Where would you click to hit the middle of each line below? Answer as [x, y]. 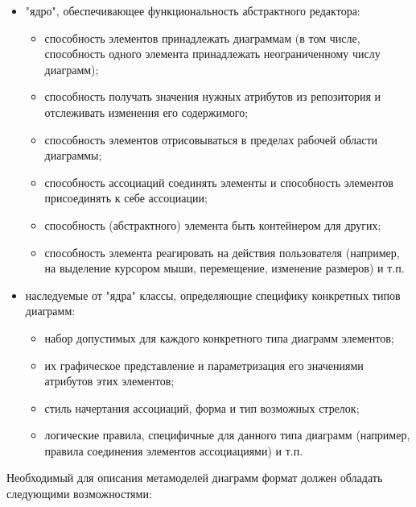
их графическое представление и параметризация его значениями [204, 365]
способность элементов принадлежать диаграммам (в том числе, [202, 37]
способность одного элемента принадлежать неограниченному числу [212, 54]
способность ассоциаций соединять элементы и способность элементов [219, 182]
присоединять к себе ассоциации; [126, 198]
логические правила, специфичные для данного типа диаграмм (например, [227, 435]
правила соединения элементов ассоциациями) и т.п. [174, 450]
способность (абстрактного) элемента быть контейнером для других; [213, 224]
